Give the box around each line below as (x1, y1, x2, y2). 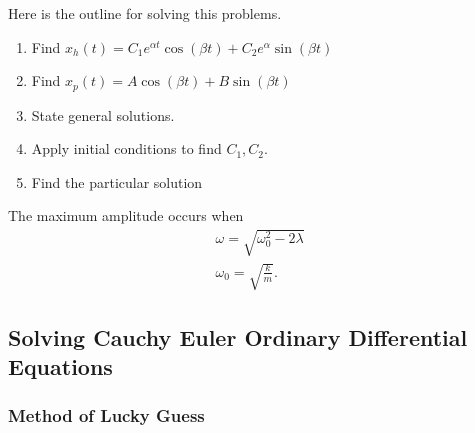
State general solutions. (31, 104, 175, 125)
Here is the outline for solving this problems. (8, 3, 282, 23)
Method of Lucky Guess (8, 403, 205, 428)
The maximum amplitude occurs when (8, 205, 244, 226)
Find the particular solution (31, 171, 203, 192)
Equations (8, 350, 113, 381)
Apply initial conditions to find (31, 138, 222, 159)
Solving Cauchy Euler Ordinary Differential (8, 321, 468, 352)
